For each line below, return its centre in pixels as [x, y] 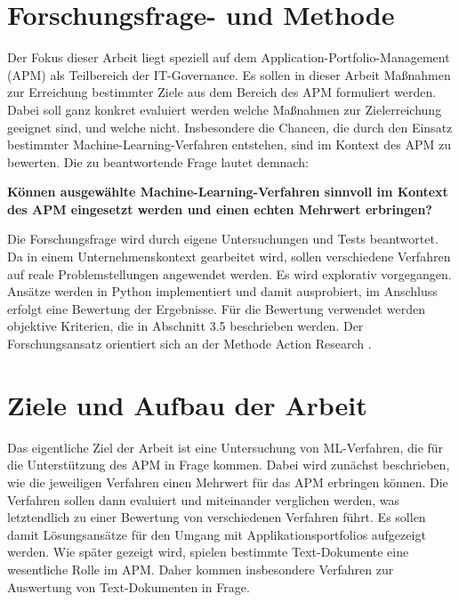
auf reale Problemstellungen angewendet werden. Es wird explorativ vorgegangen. [229, 273]
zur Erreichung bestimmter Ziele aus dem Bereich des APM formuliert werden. [222, 92]
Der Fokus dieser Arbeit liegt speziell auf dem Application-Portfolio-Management [229, 57]
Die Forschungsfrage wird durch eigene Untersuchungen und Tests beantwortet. [223, 239]
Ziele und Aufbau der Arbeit [187, 404]
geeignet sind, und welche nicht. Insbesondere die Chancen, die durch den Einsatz [230, 127]
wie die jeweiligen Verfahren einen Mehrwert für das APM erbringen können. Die [228, 482]
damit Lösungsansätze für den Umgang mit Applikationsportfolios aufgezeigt [217, 534]
